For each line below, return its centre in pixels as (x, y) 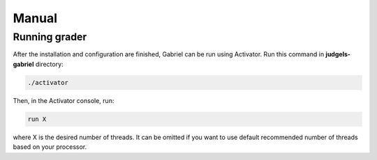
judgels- (338, 54)
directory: (49, 64)
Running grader (50, 37)
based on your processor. (50, 147)
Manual (35, 18)
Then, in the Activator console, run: (64, 100)
